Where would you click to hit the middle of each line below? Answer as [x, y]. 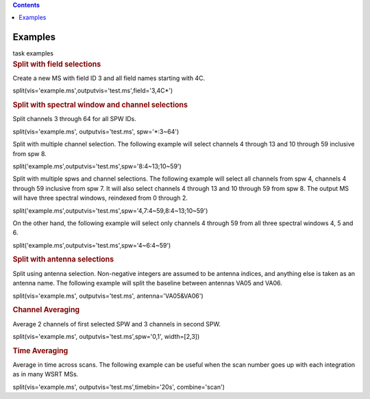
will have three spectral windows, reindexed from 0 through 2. [100, 198]
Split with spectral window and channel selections [100, 105]
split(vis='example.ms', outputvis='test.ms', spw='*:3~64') [96, 131]
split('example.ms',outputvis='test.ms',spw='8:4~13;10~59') [97, 166]
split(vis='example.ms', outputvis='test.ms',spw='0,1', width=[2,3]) [106, 336]
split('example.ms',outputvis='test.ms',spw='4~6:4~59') [92, 245]
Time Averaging [40, 350]
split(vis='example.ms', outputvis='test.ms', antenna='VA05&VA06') [108, 296]
